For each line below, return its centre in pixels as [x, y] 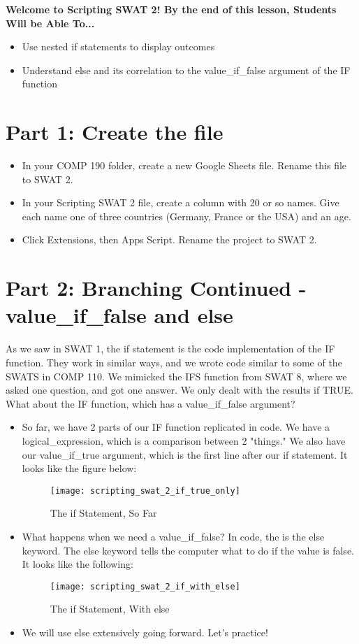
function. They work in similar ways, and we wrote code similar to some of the [174, 362]
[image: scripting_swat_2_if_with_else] [145, 586]
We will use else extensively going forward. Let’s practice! [145, 632]
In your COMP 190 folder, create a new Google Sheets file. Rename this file [184, 165]
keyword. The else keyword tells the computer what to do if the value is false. [188, 550]
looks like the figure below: [79, 468]
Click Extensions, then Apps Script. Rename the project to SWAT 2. [169, 239]
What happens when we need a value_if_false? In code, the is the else [173, 536]
